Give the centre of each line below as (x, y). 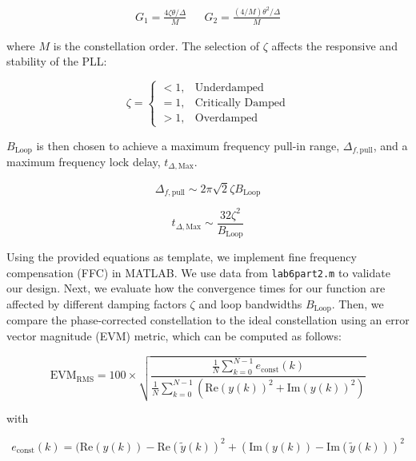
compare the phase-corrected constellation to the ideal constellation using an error (208, 320)
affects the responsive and (334, 45)
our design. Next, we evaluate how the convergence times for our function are (196, 288)
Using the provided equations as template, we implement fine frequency (182, 257)
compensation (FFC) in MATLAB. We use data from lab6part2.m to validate (198, 272)
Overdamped (226, 119)
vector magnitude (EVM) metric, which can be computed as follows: (174, 336)
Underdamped (229, 88)
